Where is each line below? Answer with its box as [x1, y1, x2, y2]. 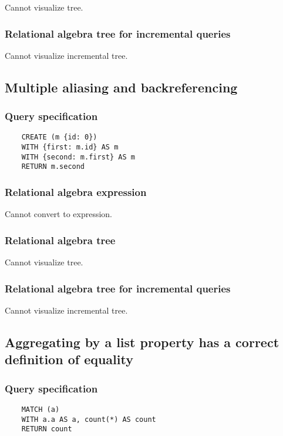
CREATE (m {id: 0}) [21, 133, 97, 142]
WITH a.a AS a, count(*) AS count [21, 415, 156, 424]
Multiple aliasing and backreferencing [5, 78, 238, 96]
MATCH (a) [21, 405, 60, 414]
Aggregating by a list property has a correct [5, 332, 279, 351]
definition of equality [5, 350, 133, 368]
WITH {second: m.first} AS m [21, 152, 135, 161]
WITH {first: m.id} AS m [21, 143, 119, 152]
